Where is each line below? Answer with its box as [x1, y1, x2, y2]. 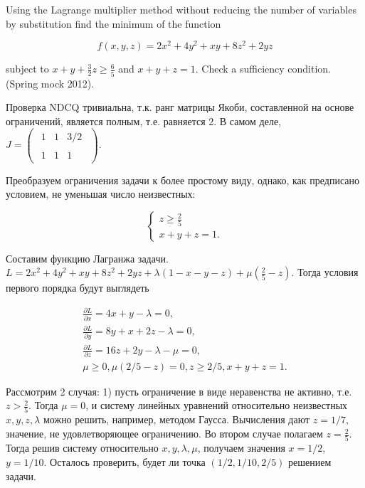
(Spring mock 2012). [6, 75, 95, 90]
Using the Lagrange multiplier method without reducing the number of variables [6, 2, 356, 16]
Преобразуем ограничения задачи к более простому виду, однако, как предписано [6, 172, 360, 187]
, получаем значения [197, 440, 285, 455]
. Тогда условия [291, 265, 359, 280]
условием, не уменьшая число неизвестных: [6, 186, 196, 201]
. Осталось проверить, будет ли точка [43, 454, 206, 469]
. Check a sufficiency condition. [195, 61, 331, 76]
